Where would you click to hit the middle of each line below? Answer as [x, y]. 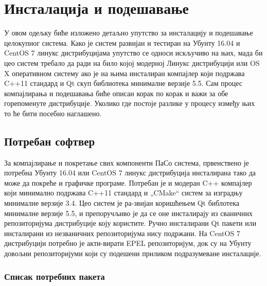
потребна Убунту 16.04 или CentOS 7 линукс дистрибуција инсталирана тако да [130, 173]
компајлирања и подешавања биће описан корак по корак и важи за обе [116, 93]
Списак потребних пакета [55, 276]
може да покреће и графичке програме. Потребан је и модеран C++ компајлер [128, 182]
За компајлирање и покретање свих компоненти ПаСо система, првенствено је [127, 162]
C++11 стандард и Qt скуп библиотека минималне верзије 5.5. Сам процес [123, 83]
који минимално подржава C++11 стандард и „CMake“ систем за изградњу [123, 193]
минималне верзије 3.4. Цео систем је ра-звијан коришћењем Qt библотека [122, 203]
